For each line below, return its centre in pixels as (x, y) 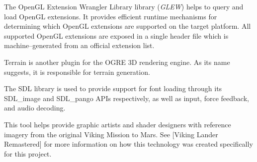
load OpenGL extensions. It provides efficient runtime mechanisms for (111, 16)
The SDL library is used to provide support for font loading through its (113, 88)
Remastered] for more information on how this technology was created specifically (128, 144)
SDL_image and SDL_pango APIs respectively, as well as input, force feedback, (127, 98)
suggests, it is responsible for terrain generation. (77, 72)
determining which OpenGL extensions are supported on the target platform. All (128, 26)
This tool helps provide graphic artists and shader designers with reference (118, 124)
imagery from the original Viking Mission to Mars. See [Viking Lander (111, 134)
